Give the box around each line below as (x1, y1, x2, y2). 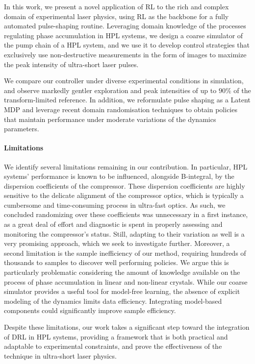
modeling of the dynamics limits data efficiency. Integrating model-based (4, 295, 222, 306)
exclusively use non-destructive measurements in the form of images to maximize (4, 49, 247, 59)
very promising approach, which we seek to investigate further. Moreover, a (4, 238, 230, 248)
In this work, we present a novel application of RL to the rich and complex (4, 1, 229, 11)
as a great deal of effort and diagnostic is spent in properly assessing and (4, 219, 223, 229)
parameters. (4, 123, 39, 134)
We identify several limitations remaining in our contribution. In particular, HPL (4, 161, 248, 171)
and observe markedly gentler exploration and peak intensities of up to (4, 85, 217, 95)
